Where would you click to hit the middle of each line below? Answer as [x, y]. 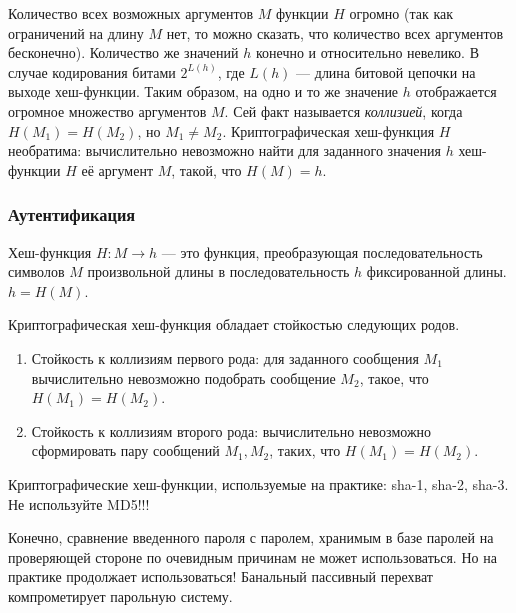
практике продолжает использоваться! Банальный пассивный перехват [220, 576]
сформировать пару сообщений [125, 450]
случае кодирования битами [92, 71]
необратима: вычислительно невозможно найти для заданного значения [224, 150]
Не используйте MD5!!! [79, 503]
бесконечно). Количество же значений [123, 52]
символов [36, 271]
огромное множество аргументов [107, 110]
